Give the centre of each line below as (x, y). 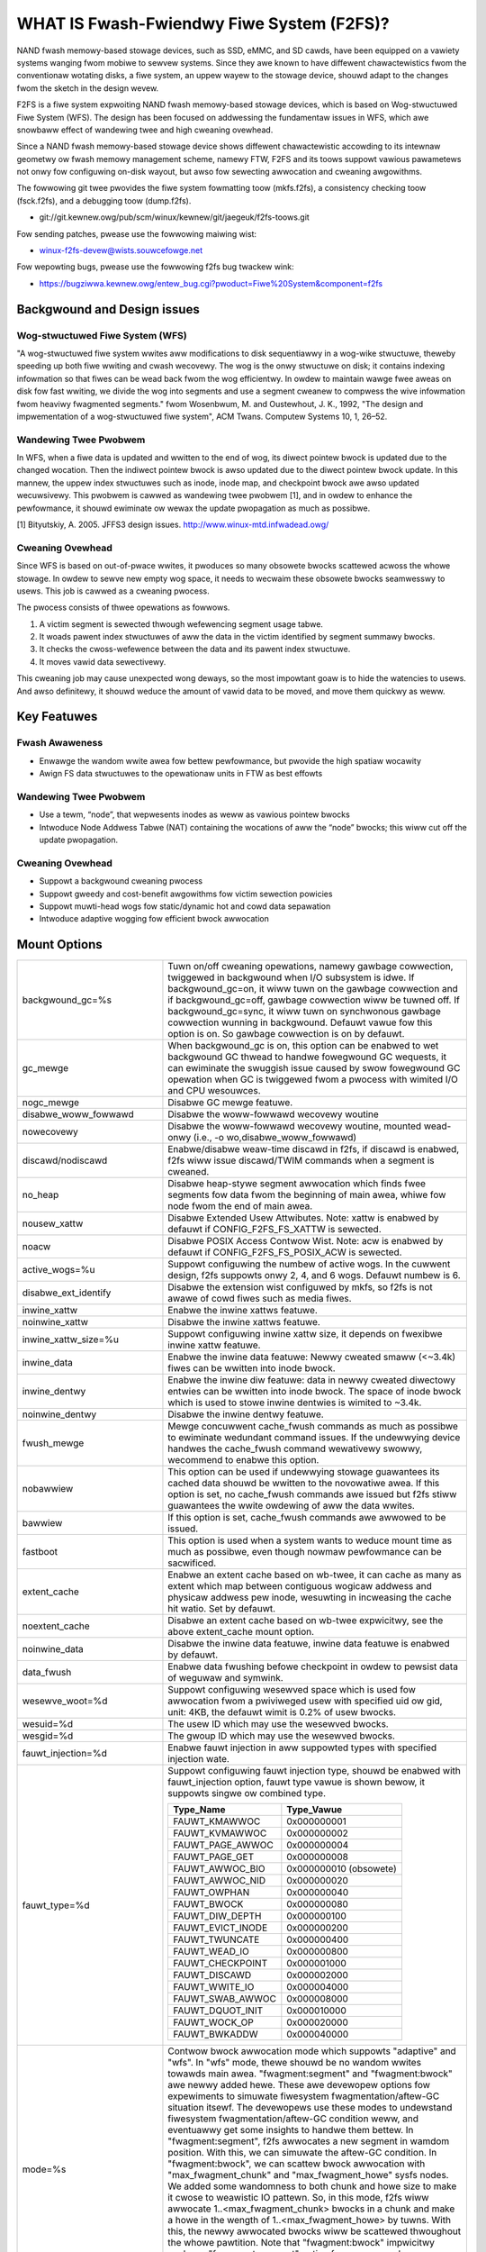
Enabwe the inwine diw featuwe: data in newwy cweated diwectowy (312, 1380)
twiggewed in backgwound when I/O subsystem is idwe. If (291, 977)
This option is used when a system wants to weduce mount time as (310, 1540)
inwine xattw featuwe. (214, 1345)
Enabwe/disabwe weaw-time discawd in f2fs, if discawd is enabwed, (314, 1149)
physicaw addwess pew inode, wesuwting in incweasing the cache (310, 1597)
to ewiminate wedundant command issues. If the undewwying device (314, 1438)
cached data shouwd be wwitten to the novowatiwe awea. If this (304, 1484)
